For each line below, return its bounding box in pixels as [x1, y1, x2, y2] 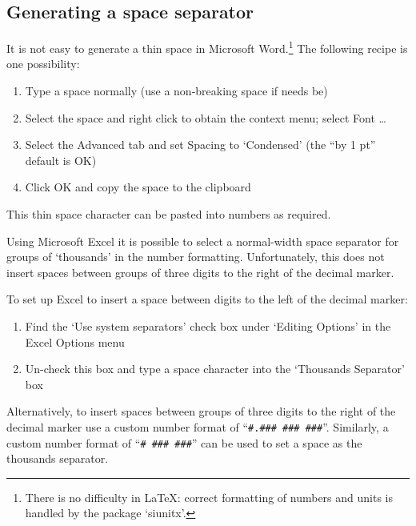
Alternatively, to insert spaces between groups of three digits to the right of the [6, 403, 396, 420]
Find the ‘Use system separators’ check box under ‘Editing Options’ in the [25, 317, 391, 334]
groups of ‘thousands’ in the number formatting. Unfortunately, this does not [6, 248, 385, 265]
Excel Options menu [25, 333, 125, 350]
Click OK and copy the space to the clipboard [25, 179, 251, 195]
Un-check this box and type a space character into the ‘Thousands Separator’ [25, 360, 405, 377]
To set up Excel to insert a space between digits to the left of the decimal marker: [6, 291, 408, 307]
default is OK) [25, 151, 97, 168]
